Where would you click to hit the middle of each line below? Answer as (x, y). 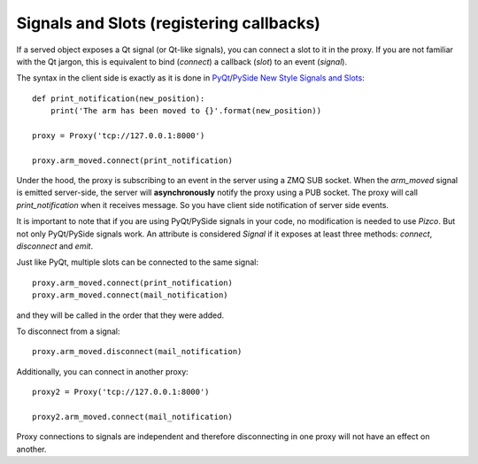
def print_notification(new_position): (119, 98)
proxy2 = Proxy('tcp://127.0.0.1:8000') (121, 392)
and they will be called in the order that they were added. (120, 315)
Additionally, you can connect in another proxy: (103, 371)
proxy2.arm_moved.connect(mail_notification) (133, 417)
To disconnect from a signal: (68, 331)
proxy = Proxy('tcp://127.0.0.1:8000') (119, 135)
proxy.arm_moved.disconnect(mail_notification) (137, 352)
